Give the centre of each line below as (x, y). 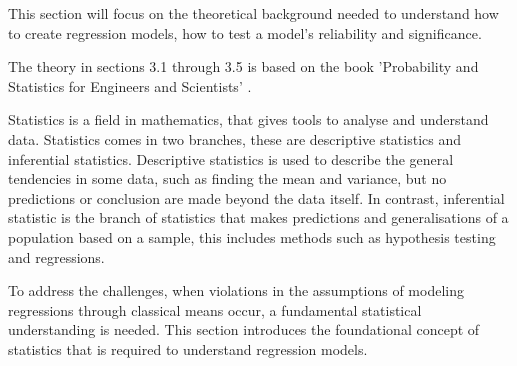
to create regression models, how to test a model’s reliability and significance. (245, 32)
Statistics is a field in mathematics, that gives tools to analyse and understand (248, 119)
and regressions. (56, 256)
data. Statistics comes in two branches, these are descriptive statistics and (235, 138)
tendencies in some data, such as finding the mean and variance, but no (227, 178)
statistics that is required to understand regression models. (188, 348)
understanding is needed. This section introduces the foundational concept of (244, 329)
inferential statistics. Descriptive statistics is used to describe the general (231, 158)
